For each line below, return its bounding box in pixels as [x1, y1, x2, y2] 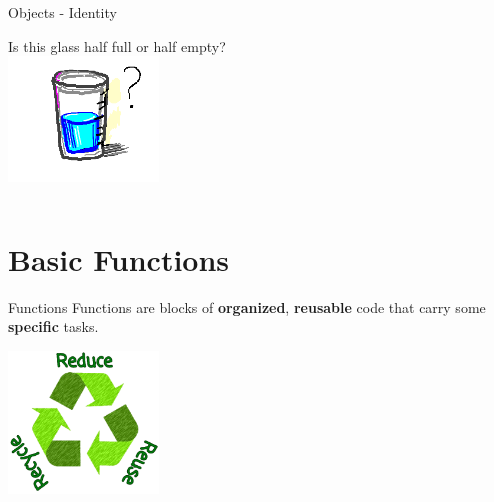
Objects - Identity [8, 2, 117, 22]
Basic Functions [8, 238, 230, 279]
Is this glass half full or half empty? [8, 35, 226, 56]
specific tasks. [8, 316, 99, 337]
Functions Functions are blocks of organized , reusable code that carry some [8, 296, 486, 317]
